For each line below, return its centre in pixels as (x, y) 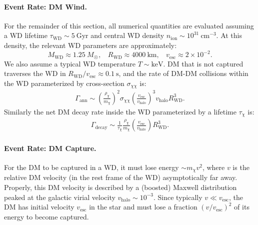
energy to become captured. (46, 216)
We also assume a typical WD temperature (70, 63)
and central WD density (127, 35)
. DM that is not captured (203, 63)
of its (242, 207)
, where (213, 167)
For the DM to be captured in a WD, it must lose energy (91, 167)
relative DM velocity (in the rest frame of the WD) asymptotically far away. (121, 177)
